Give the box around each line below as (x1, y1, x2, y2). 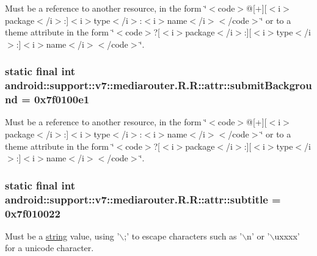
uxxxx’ (274, 229, 300, 242)
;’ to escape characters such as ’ (124, 229, 242, 242)
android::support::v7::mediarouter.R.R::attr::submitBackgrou (5, 78, 312, 93)
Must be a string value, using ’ (5, 229, 120, 242)
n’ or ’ (247, 229, 270, 242)
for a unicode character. (5, 241, 94, 254)
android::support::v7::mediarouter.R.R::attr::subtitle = (5, 191, 281, 207)
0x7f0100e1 (34, 92, 90, 107)
